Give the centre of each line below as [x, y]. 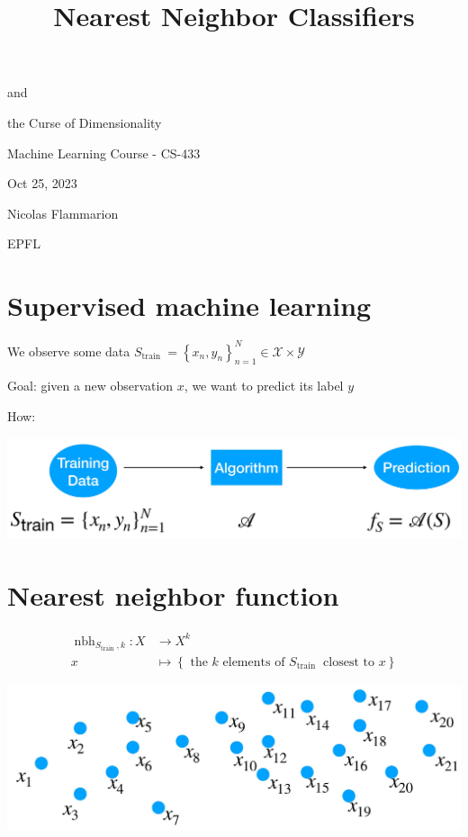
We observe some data [69, 351]
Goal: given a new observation [90, 386]
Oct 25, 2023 [42, 183]
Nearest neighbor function [173, 595]
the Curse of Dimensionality [85, 122]
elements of [254, 662]
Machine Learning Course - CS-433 [104, 153]
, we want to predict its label [264, 386]
